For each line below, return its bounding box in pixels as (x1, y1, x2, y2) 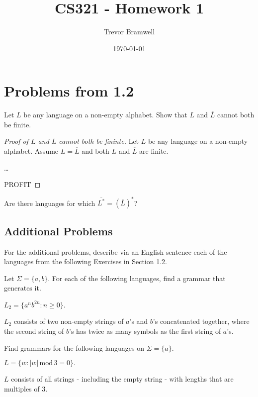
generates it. (4, 283, 41, 293)
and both (82, 146, 109, 156)
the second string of (4, 326, 64, 336)
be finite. (4, 119, 31, 129)
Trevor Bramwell (103, 26, 155, 37)
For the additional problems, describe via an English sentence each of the (4, 246, 227, 257)
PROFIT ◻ (4, 179, 41, 190)
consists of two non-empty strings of (13, 316, 124, 326)
